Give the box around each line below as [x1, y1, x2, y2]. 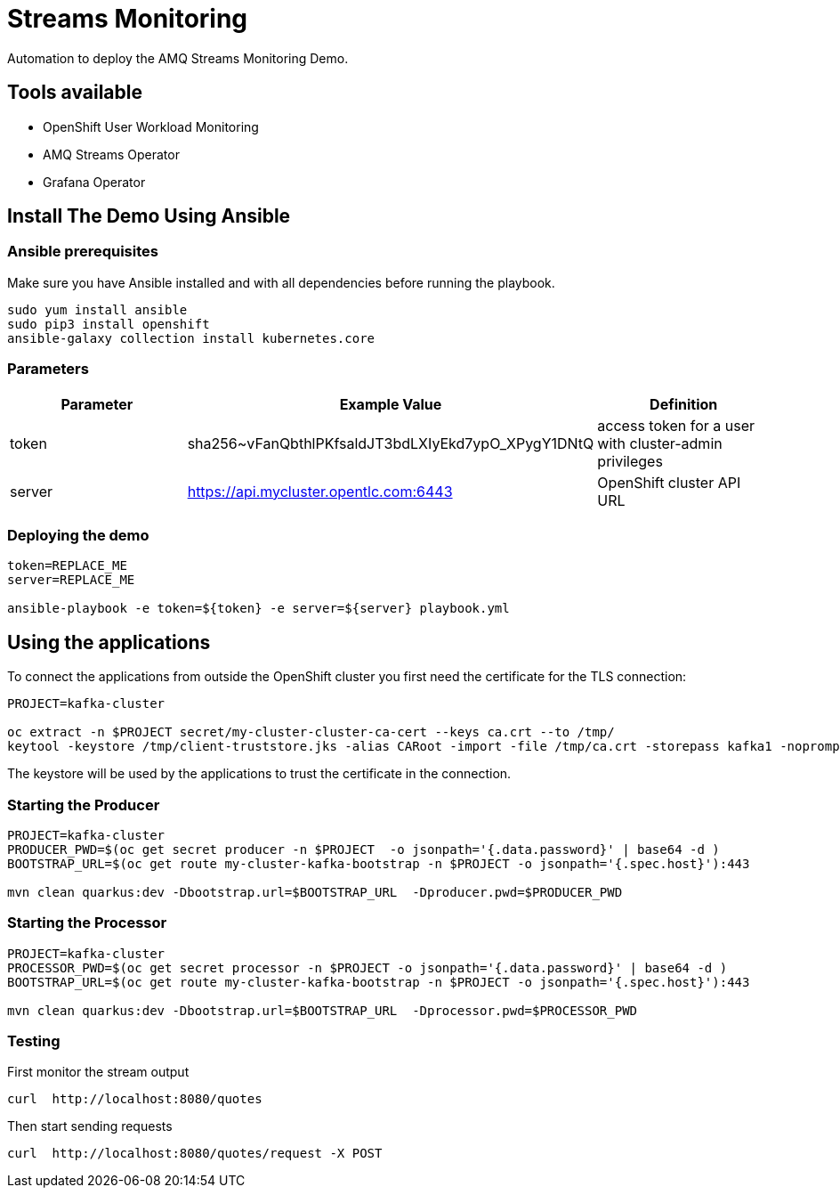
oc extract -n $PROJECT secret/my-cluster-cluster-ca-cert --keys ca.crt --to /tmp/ [7, 725, 615, 740]
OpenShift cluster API [597, 473, 741, 492]
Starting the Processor [7, 914, 167, 932]
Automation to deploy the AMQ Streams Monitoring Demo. [7, 50, 349, 66]
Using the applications [7, 630, 211, 654]
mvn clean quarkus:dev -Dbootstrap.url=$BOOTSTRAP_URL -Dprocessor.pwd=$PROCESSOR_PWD [7, 1003, 638, 1018]
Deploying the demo [7, 525, 149, 544]
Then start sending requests [7, 1118, 173, 1134]
